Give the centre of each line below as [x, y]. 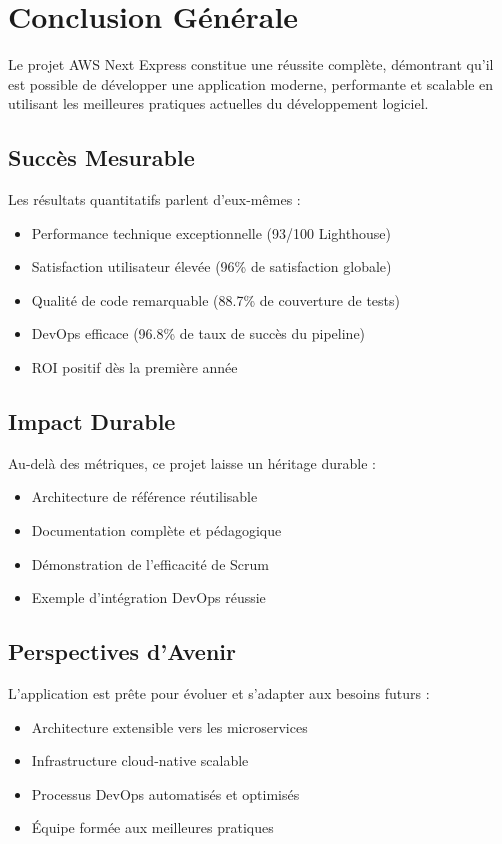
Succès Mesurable [101, 157]
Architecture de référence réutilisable [144, 496]
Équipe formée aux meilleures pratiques [152, 827]
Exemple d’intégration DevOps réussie [148, 597]
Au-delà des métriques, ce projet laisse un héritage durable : [192, 462]
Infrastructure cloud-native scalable [140, 760]
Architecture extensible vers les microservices [169, 726]
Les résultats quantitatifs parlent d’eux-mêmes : [154, 199]
